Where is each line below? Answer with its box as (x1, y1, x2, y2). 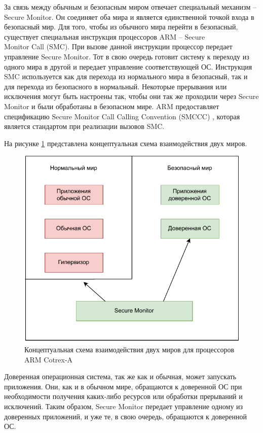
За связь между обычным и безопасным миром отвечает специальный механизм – (4, 2, 256, 12)
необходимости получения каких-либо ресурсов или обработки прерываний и (4, 391, 243, 402)
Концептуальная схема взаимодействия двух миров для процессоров (24, 344, 235, 354)
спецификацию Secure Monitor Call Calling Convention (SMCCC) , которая (4, 111, 240, 121)
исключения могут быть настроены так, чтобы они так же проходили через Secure (4, 91, 259, 102)
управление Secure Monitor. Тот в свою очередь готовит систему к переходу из (4, 51, 249, 61)
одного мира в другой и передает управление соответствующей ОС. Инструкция (4, 61, 252, 72)
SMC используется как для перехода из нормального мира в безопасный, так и (4, 71, 248, 82)
